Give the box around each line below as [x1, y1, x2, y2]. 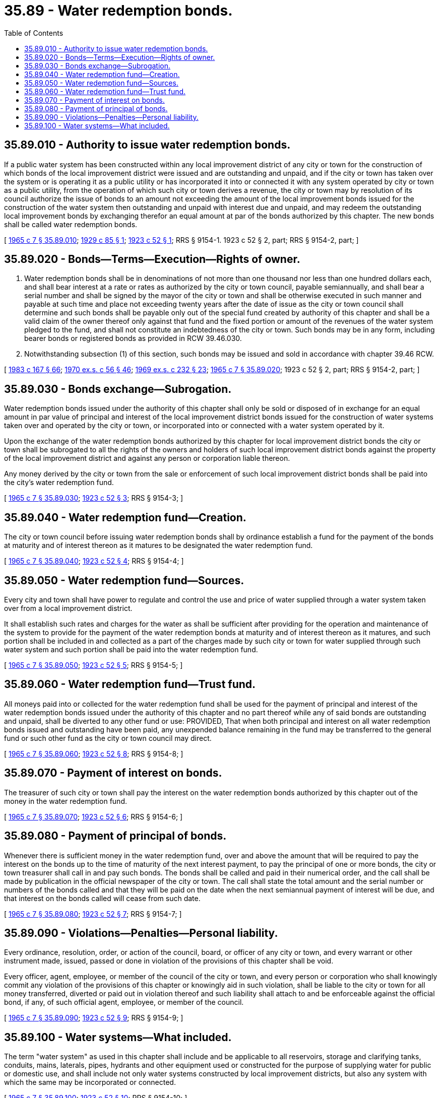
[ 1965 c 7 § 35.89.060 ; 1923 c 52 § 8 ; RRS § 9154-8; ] [4, 749, 183, 758]
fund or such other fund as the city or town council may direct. [4, 733, 212, 742]
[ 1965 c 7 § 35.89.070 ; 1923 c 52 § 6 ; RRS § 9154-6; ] [4, 812, 183, 821]
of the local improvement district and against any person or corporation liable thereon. [4, 454, 290, 463]
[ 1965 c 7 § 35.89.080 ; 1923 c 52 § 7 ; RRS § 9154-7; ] [4, 909, 182, 918]
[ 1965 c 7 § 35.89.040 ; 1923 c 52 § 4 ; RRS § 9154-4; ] [4, 557, 184, 566]
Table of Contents [4, 28, 64, 37]
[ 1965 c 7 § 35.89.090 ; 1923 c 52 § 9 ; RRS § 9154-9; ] [4, 1013, 183, 1022]
